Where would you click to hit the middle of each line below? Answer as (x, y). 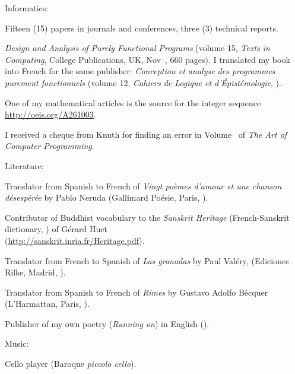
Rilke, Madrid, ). (35, 272)
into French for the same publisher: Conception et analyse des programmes (140, 71)
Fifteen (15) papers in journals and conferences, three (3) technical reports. (142, 28)
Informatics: (27, 8)
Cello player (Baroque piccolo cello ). (71, 364)
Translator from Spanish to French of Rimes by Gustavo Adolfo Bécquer (137, 292)
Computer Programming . (50, 146)
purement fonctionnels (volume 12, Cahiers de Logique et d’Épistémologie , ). (143, 82)
